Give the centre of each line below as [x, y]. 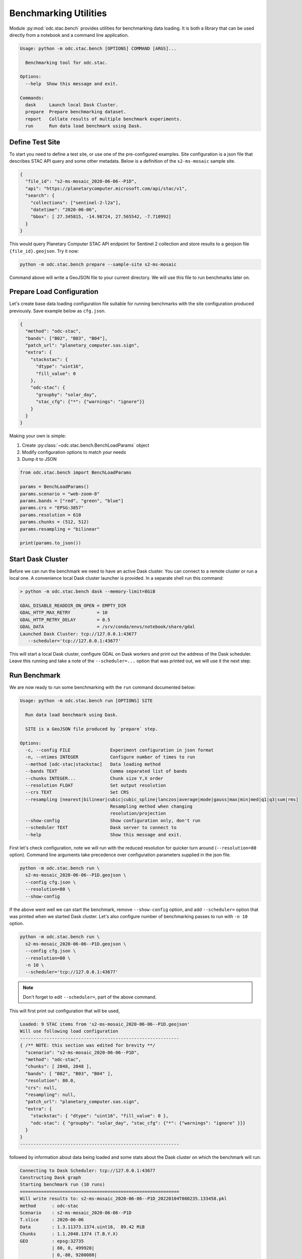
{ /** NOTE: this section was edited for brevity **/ [88, 1045]
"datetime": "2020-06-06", [64, 210]
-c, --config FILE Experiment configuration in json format [120, 750]
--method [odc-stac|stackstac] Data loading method [93, 764]
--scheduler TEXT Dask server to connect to [101, 828]
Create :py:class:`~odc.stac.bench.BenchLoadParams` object [86, 445]
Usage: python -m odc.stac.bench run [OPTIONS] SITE [86, 701]
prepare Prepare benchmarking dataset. [76, 112]
